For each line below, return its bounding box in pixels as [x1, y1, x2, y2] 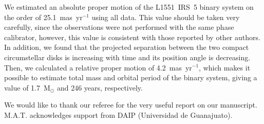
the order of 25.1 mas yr [4, 11, 83, 22]
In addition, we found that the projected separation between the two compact [4, 42, 249, 52]
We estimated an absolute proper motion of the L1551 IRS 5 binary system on [4, 2, 254, 12]
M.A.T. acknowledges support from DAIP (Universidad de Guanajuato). [4, 109, 233, 120]
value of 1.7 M [4, 82, 50, 93]
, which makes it [199, 62, 251, 73]
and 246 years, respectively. [56, 82, 143, 93]
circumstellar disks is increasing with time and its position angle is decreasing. [4, 51, 251, 62]
